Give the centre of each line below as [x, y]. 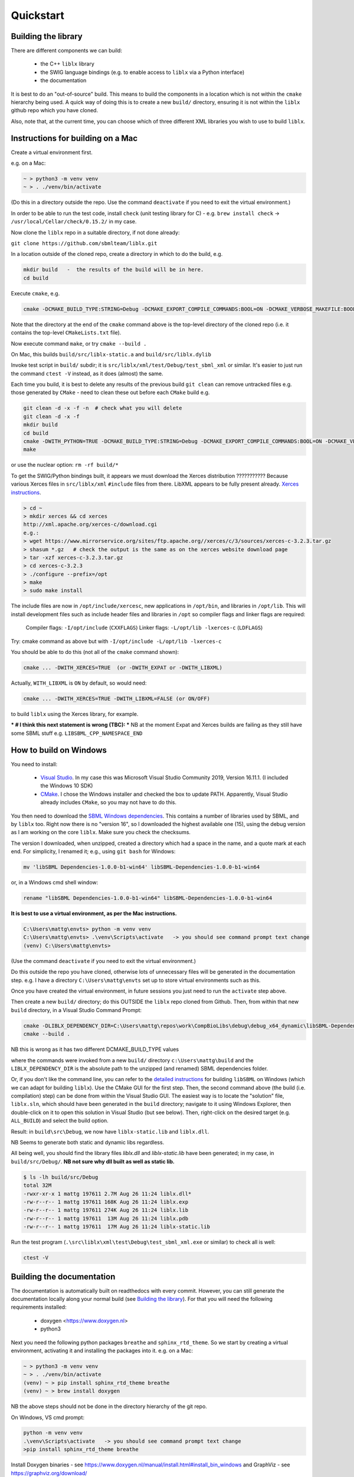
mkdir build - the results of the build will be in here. [114, 270]
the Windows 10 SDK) [67, 786]
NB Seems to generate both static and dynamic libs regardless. [88, 1143]
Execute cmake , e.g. [35, 293]
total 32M [37, 1185]
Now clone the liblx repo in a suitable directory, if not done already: [95, 232]
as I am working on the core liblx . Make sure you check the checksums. [101, 832]
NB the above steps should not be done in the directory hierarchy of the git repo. [109, 1407]
